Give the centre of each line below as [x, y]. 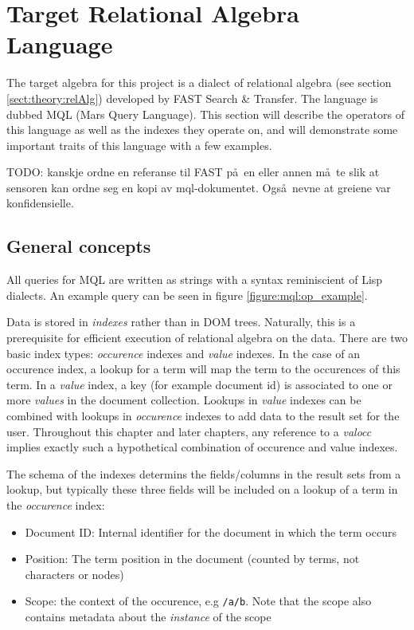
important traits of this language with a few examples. [139, 145]
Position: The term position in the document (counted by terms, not [192, 559]
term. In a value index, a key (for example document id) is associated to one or [199, 384]
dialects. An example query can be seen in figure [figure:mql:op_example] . [187, 295]
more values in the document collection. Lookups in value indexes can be [184, 400]
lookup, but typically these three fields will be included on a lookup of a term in [202, 489]
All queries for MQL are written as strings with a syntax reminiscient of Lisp [195, 280]
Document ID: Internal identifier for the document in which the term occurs [211, 532]
